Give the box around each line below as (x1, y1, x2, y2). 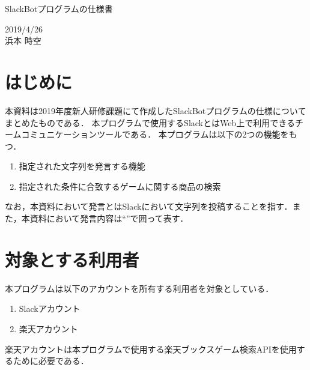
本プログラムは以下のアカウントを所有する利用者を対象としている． (5, 282, 274, 294)
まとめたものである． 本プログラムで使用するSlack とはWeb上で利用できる (5, 116, 295, 129)
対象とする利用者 (5, 247, 139, 271)
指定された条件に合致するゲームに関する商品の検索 (19, 180, 221, 192)
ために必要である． (13, 354, 89, 367)
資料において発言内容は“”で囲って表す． (29, 212, 189, 225)
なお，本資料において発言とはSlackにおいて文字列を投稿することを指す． (5, 200, 293, 213)
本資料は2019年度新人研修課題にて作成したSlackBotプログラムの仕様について (5, 104, 306, 117)
